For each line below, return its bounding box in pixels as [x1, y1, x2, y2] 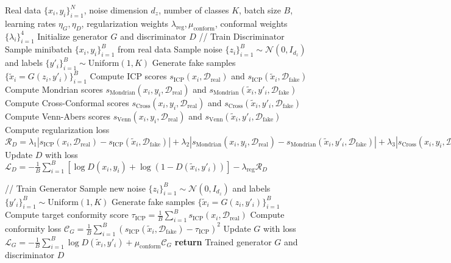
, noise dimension [83, 4, 148, 16]
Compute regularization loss [5, 123, 110, 135]
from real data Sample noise [118, 43, 222, 56]
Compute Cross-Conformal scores [5, 96, 129, 109]
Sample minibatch [5, 43, 73, 56]
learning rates [5, 16, 56, 29]
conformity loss [5, 222, 62, 234]
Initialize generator [37, 29, 108, 42]
